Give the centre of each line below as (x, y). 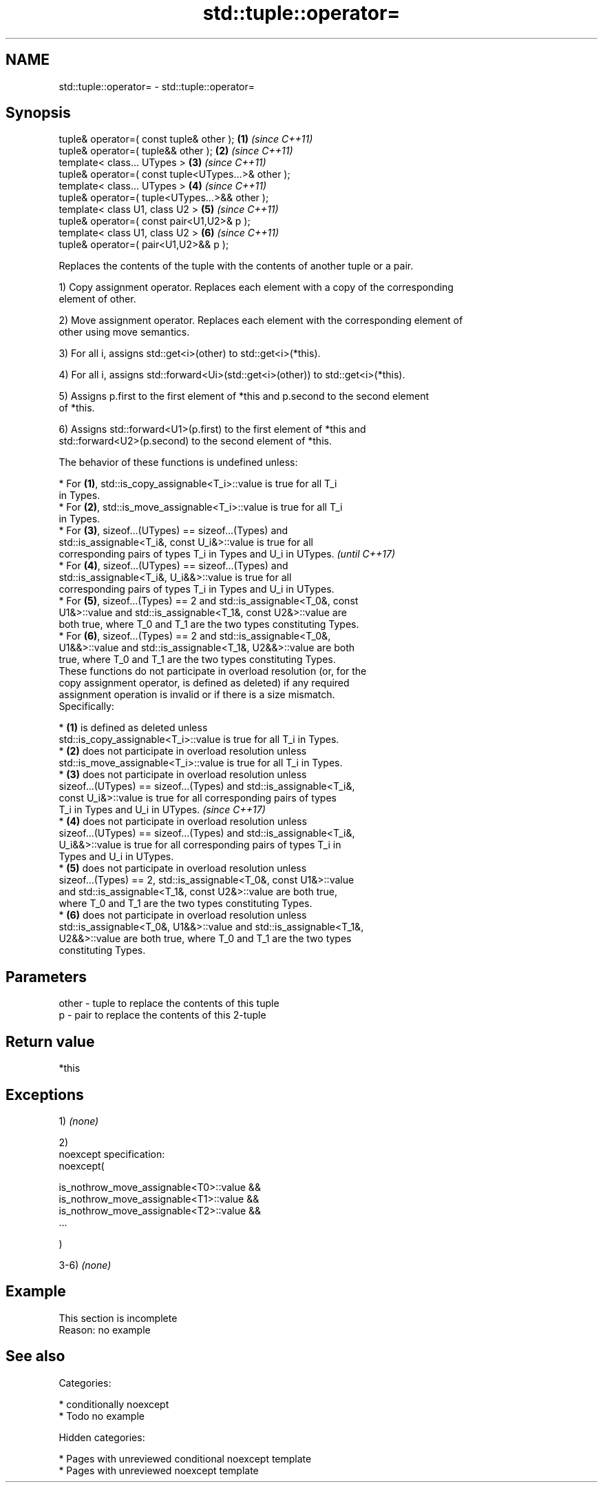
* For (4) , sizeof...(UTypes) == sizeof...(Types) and (173, 566)
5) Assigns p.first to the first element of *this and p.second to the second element (244, 396)
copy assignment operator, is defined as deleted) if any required (204, 683)
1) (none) (79, 1121)
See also (35, 1356)
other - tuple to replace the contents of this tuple (169, 1003)
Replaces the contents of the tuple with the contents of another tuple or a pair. (236, 266)
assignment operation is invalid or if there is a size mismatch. (197, 695)
